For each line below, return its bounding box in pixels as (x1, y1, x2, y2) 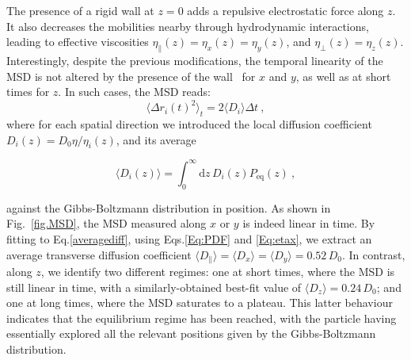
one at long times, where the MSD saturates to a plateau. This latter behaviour (6, 294, 393, 311)
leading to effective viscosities (6, 33, 149, 50)
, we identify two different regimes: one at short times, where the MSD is (40, 262, 395, 279)
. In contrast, (341, 246, 405, 262)
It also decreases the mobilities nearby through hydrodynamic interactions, (6, 17, 369, 34)
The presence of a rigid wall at (6, 2, 154, 18)
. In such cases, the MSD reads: (58, 83, 211, 100)
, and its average (116, 131, 196, 147)
